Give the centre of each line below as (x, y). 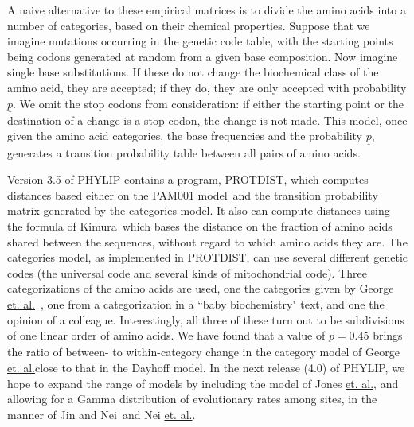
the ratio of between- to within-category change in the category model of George (203, 352)
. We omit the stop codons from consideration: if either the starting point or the (208, 103)
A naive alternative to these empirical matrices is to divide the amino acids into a (207, 10)
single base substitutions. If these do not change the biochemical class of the (193, 72)
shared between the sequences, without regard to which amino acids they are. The (207, 241)
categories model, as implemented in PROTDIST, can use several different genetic (207, 257)
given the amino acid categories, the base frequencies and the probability (185, 136)
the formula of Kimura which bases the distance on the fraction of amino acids (200, 225)
